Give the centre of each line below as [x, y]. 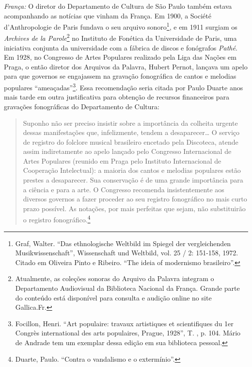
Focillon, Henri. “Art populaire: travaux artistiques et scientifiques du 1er [124, 323]
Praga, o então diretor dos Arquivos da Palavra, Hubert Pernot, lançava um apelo [126, 66]
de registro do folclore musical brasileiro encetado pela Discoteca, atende [131, 142]
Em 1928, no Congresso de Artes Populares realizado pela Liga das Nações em [120, 57]
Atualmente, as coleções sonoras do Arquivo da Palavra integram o [115, 278]
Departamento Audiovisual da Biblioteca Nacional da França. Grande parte [127, 288]
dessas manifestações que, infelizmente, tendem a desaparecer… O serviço [131, 132]
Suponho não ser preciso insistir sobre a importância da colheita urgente [130, 123]
